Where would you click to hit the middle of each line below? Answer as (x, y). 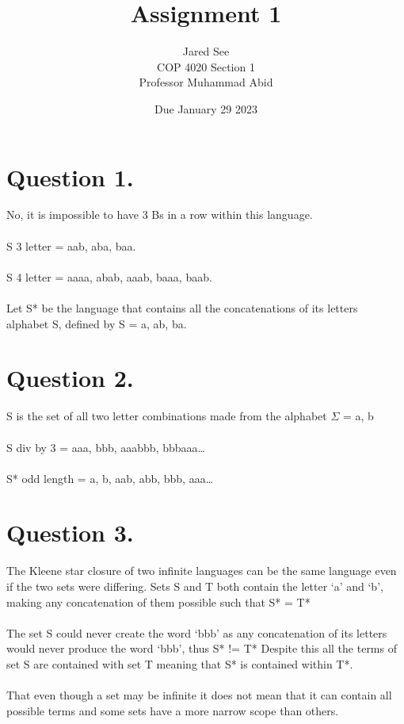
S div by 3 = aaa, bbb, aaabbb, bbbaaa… (106, 447)
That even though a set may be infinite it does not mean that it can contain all (199, 695)
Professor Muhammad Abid (206, 82)
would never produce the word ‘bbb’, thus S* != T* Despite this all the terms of (202, 648)
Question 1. (70, 176)
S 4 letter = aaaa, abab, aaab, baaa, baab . (109, 276)
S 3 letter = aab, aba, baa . (71, 245)
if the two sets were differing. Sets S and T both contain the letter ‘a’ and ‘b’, (195, 586)
